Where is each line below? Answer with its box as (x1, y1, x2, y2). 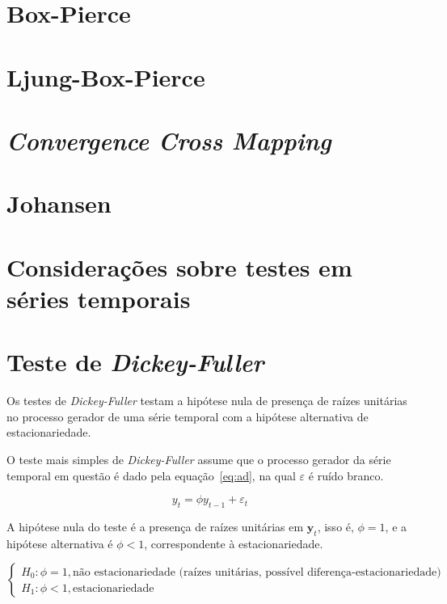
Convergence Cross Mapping (6, 123, 331, 157)
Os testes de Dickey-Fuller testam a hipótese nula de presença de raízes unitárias (6, 392, 407, 409)
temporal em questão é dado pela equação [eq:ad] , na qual (6, 467, 296, 484)
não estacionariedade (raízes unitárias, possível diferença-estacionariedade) (73, 566, 441, 578)
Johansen (6, 187, 112, 220)
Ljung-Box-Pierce (6, 60, 205, 93)
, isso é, (317, 517, 354, 534)
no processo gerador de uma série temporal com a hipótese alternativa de (6, 408, 369, 424)
